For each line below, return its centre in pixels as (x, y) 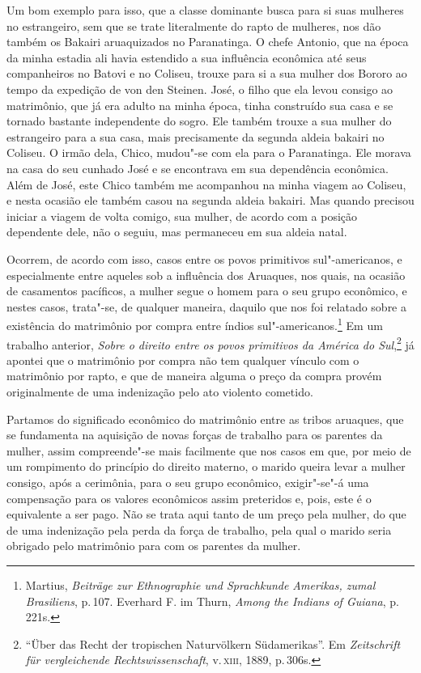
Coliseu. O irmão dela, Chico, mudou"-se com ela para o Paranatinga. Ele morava (209, 152)
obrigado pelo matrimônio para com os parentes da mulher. (154, 546)
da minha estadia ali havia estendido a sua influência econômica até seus (187, 57)
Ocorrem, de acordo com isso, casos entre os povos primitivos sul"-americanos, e (204, 258)
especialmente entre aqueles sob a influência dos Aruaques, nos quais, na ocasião (206, 275)
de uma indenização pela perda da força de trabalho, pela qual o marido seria (199, 529)
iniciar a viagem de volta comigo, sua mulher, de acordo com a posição (182, 216)
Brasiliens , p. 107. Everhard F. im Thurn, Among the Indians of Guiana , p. (212, 601)
